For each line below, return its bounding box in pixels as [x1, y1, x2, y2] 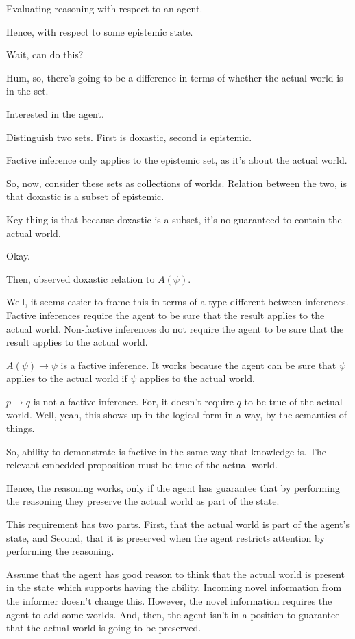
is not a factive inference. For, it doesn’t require [33, 394, 234, 408]
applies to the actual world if [6, 371, 127, 386]
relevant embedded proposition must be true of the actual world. [6, 458, 278, 472]
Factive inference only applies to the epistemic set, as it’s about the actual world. [6, 153, 347, 167]
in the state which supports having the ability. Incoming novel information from [6, 580, 342, 594]
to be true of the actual [244, 394, 343, 408]
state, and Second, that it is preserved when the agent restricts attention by [6, 530, 325, 544]
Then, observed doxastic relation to [6, 271, 155, 286]
